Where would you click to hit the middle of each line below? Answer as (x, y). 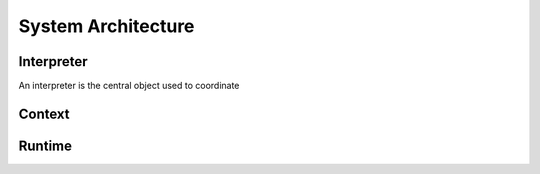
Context (44, 113)
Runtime (45, 145)
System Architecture (106, 26)
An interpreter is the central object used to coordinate (129, 86)
